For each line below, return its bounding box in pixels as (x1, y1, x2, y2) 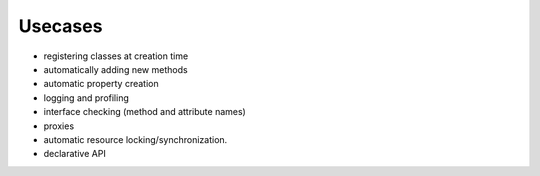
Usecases (18, 15, 103, 37)
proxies (43, 120, 75, 132)
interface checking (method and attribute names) (43, 106, 247, 118)
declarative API (43, 148, 107, 160)
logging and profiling (43, 91, 130, 104)
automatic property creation (43, 78, 159, 90)
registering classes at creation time (43, 50, 189, 62)
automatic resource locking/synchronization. (43, 133, 228, 145)
